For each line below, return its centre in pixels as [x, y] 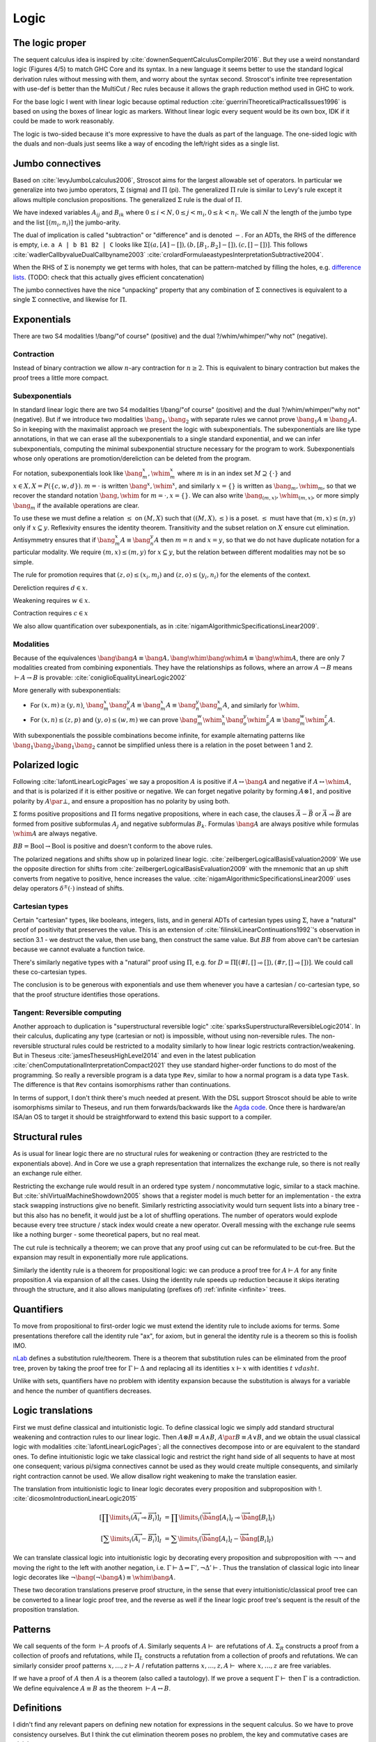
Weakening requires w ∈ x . [52, 601]
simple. [23, 562]
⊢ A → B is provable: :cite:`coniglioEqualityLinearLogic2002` [101, 677]
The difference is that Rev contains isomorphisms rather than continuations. [122, 1085]
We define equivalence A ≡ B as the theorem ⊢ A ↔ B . [92, 1688]
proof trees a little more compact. [61, 378]
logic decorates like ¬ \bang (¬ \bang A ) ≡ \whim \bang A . [94, 1577]
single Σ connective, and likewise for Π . [70, 300]
